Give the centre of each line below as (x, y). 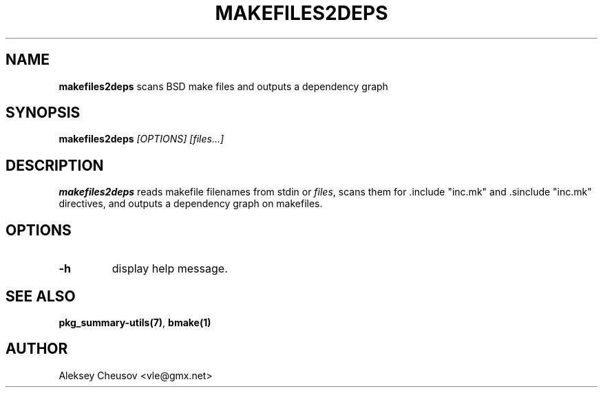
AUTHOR (37, 349)
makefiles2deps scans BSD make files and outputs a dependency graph (223, 86)
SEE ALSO (41, 296)
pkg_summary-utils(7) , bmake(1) (135, 322)
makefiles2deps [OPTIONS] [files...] (141, 139)
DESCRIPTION (55, 165)
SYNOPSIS (43, 113)
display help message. (170, 269)
